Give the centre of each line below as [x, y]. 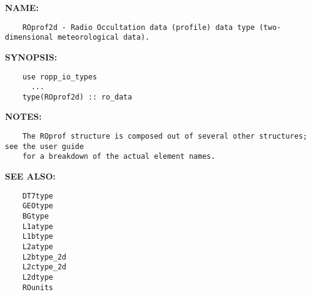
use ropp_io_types [60, 77]
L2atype [38, 246]
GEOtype [38, 206]
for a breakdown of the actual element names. [119, 157]
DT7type [38, 196]
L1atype [38, 226]
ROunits [38, 287]
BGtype [36, 216]
